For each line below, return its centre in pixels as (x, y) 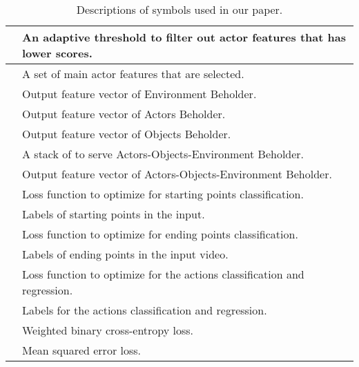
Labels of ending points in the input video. (125, 254)
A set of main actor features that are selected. (133, 74)
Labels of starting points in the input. (114, 214)
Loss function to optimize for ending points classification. (160, 234)
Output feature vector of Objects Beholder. (127, 134)
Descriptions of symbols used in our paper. (179, 9)
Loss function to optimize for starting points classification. (163, 194)
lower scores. (57, 53)
